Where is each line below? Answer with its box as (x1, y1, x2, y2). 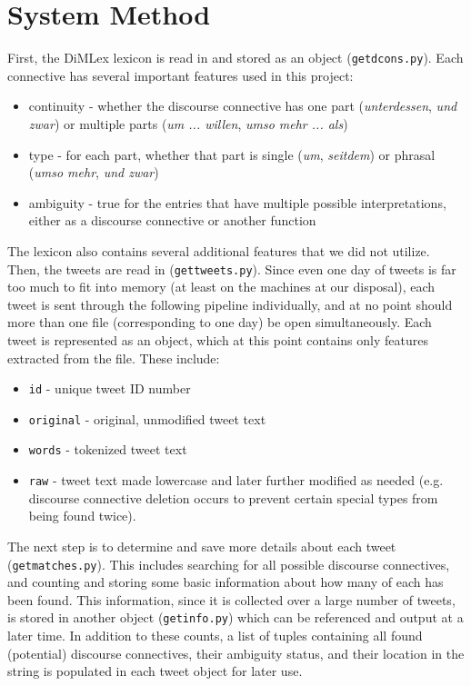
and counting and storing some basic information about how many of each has (7, 572, 444, 592)
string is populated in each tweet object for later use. (7, 661, 303, 681)
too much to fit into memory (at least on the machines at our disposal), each (7, 277, 436, 296)
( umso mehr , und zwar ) (28, 163, 159, 182)
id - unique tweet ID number (28, 379, 191, 398)
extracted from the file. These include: (7, 348, 220, 367)
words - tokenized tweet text (28, 440, 187, 459)
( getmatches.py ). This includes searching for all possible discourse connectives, (7, 554, 450, 573)
